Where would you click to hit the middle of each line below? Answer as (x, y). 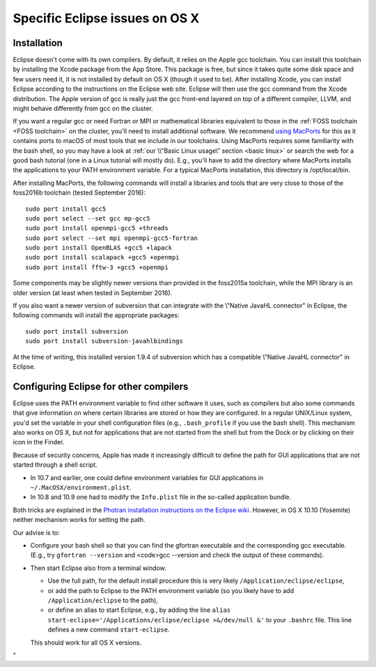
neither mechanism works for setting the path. (79, 520)
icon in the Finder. (39, 442)
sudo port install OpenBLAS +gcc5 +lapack (99, 248)
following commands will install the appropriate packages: (96, 315)
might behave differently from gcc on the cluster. (83, 109)
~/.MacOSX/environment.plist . (81, 488)
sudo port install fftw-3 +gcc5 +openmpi (97, 267)
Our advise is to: (37, 532)
